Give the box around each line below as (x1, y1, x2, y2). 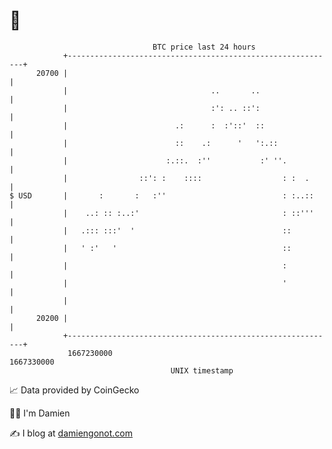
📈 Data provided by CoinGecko (9, 384, 140, 396)
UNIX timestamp (170, 365, 234, 376)
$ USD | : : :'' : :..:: (9, 190, 314, 201)
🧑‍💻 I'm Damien (9, 407, 71, 419)
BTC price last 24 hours (152, 42, 256, 52)
